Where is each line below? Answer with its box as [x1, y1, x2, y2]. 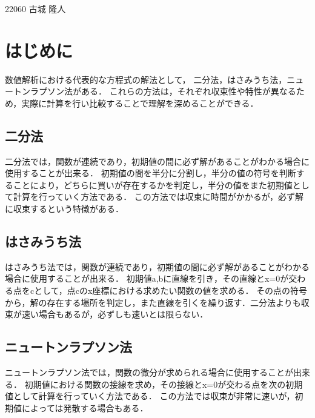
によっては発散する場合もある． [21, 401, 148, 414]
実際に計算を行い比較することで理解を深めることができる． [21, 96, 259, 109]
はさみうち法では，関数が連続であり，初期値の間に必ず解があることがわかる [5, 260, 310, 273]
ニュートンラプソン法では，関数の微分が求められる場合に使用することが [5, 366, 293, 379]
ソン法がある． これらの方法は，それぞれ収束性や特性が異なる [47, 85, 296, 98]
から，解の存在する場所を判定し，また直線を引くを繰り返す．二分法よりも [5, 296, 301, 308]
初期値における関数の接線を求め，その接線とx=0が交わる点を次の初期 [24, 377, 303, 390]
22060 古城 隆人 [5, 2, 66, 15]
